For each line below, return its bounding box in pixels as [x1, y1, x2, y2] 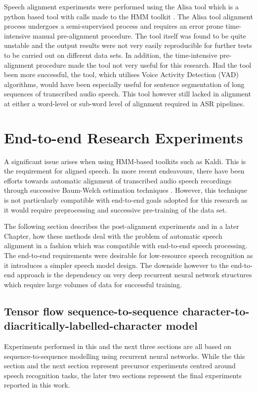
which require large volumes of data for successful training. [4, 279, 182, 289]
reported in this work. [4, 380, 70, 390]
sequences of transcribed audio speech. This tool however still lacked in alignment [4, 88, 251, 99]
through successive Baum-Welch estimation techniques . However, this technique [4, 185, 247, 195]
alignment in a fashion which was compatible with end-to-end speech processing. [4, 240, 248, 251]
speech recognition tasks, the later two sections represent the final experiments [4, 370, 242, 380]
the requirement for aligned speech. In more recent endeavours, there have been [4, 166, 245, 176]
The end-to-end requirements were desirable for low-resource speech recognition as [4, 250, 253, 260]
